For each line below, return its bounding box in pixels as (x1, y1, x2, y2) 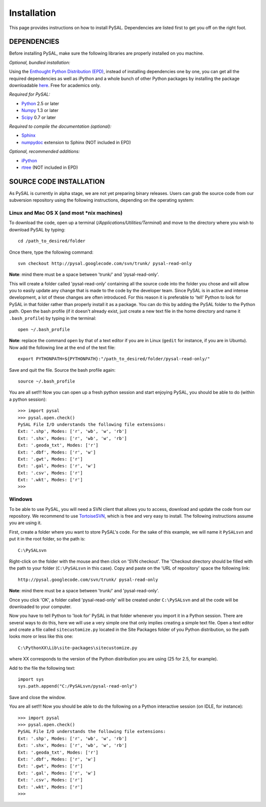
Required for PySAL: (9, 91, 50, 97)
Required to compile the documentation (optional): (9, 123, 112, 129)
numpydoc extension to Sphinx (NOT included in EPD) (21, 139, 132, 145)
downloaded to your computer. (9, 604, 72, 610)
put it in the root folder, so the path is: (9, 536, 86, 542)
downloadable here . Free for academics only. (9, 82, 101, 88)
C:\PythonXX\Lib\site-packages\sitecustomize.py (18, 645, 137, 651)
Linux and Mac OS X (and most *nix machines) (9, 209, 123, 216)
